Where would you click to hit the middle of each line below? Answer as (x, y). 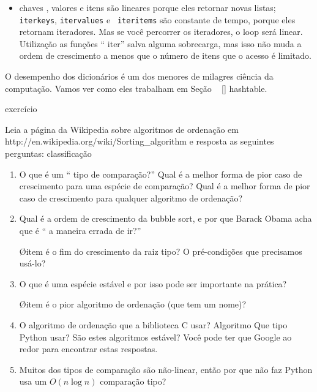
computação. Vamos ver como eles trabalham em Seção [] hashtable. (136, 88)
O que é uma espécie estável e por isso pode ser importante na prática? (153, 283)
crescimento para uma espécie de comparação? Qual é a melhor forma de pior (165, 186)
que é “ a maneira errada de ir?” (80, 230)
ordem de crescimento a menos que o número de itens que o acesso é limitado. (165, 55)
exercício (21, 109)
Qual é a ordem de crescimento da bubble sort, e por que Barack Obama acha (166, 218)
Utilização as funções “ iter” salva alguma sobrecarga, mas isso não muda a (160, 43)
